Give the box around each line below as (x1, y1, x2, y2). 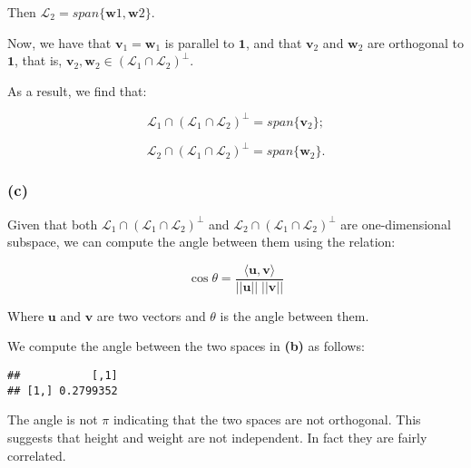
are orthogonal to (368, 33, 464, 52)
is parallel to (164, 33, 235, 52)
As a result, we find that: (7, 81, 147, 100)
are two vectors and (96, 306, 206, 325)
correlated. (7, 445, 66, 464)
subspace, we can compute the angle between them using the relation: (7, 232, 396, 251)
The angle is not (7, 410, 98, 429)
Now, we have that (7, 33, 112, 52)
